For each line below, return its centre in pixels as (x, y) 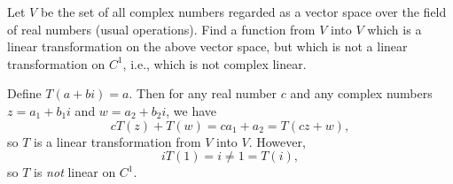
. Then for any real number (203, 93)
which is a (394, 29)
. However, (277, 141)
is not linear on (75, 172)
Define (24, 93)
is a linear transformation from (117, 141)
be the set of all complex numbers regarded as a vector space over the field (243, 11)
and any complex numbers (361, 93)
